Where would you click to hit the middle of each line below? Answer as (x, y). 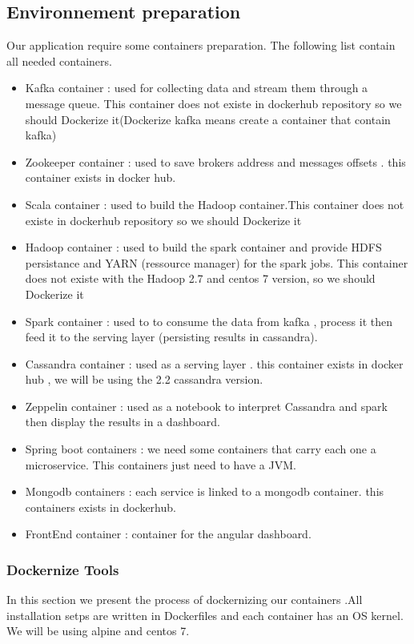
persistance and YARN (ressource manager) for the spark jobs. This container (217, 262)
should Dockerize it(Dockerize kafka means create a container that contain (208, 119)
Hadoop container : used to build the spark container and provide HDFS (203, 247)
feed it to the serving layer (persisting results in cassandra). (171, 337)
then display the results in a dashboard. (123, 422)
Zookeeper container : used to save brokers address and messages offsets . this (215, 161)
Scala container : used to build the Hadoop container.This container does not (215, 204)
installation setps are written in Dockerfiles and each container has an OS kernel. (205, 615)
